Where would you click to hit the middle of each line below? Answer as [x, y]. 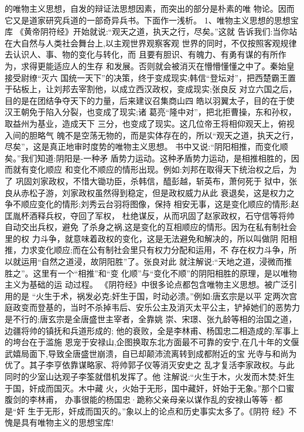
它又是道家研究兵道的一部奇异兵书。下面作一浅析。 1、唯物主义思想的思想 [148, 20]
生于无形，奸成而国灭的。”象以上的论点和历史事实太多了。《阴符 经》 [158, 411]
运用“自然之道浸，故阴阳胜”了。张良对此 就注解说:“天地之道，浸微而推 [156, 261]
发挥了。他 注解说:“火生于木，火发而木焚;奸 [203, 376]
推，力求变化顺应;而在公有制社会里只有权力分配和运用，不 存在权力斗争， [147, 250]
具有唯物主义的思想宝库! [67, 422]
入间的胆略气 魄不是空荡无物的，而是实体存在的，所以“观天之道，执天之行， [152, 135]
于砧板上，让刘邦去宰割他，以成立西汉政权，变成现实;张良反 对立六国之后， [151, 89]
